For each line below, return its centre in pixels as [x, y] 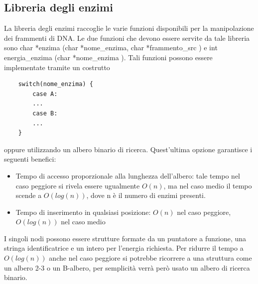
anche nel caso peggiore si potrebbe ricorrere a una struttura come [150, 258]
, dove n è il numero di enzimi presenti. [146, 195]
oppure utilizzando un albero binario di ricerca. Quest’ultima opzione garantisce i [128, 149]
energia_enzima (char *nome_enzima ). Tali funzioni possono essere [108, 57]
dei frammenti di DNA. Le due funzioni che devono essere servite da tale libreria [127, 38]
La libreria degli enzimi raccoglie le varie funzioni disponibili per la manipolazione [129, 28]
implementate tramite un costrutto [57, 67]
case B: [45, 113]
